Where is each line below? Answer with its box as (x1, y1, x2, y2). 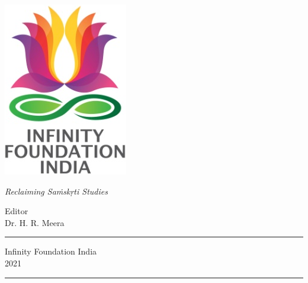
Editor (5, 205, 28, 217)
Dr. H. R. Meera (5, 216, 65, 228)
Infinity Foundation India (5, 245, 97, 257)
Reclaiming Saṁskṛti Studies (5, 185, 108, 197)
